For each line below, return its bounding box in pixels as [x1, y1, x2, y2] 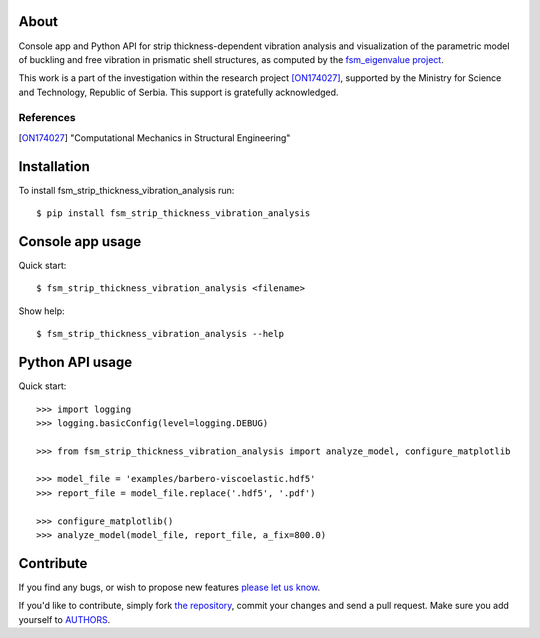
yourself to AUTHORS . [18, 613, 111, 625]
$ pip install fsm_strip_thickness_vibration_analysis [36, 208, 311, 219]
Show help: [18, 305, 65, 317]
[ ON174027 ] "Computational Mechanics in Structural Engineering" [18, 131, 291, 144]
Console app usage [18, 233, 142, 250]
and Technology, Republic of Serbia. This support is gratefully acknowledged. [18, 86, 339, 98]
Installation [18, 158, 90, 175]
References [18, 111, 76, 125]
